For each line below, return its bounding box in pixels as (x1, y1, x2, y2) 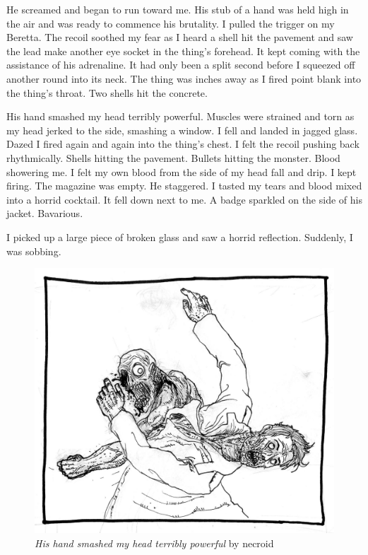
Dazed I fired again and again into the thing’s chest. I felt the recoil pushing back (6, 136, 360, 151)
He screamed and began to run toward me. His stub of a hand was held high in (6, 2, 349, 16)
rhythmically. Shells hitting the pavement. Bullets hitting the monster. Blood (6, 150, 340, 165)
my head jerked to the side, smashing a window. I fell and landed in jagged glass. (6, 122, 358, 137)
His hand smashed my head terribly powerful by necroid (35, 535, 274, 550)
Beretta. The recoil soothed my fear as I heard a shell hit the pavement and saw (6, 30, 353, 45)
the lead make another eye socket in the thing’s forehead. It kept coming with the (6, 43, 360, 58)
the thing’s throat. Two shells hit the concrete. (6, 85, 208, 100)
